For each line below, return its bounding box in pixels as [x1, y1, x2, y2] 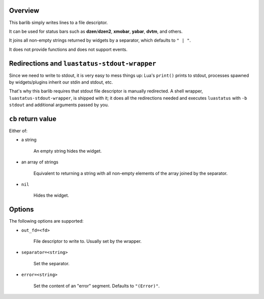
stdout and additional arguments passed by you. [9, 102, 110, 108]
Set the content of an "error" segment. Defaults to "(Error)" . [33, 283, 160, 289]
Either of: [9, 128, 28, 134]
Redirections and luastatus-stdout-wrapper [9, 59, 156, 68]
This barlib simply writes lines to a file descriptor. [9, 20, 108, 25]
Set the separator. [33, 260, 70, 266]
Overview [9, 6, 40, 15]
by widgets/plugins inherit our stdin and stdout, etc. [9, 79, 113, 85]
